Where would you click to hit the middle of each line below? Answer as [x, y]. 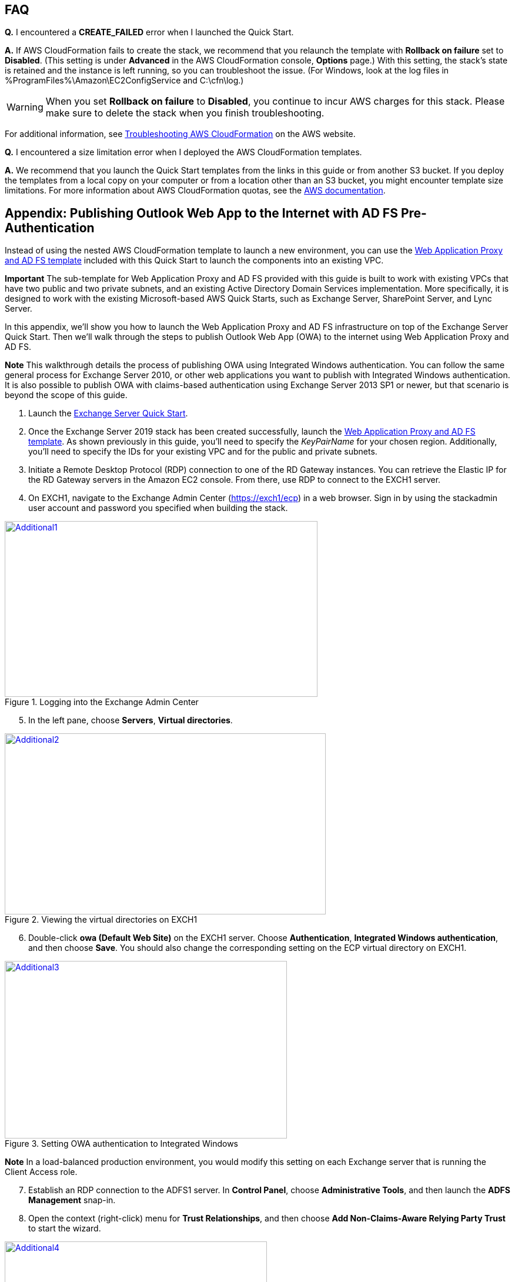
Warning [25, 107]
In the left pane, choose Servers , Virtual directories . [131, 720]
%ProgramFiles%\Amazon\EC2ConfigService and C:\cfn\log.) [124, 81]
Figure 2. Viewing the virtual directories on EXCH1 [101, 920]
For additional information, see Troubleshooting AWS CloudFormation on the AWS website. [180, 134]
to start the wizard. [65, 1228]
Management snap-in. [72, 1200]
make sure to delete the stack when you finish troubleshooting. [185, 113]
